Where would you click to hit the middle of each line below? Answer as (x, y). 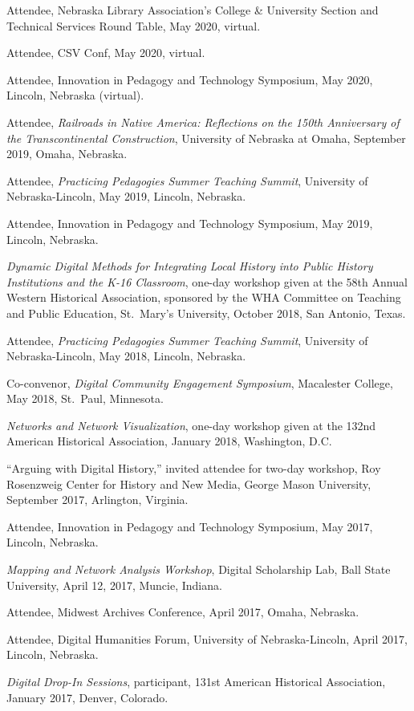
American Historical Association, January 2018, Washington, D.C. (169, 441)
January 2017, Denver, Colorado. (87, 697)
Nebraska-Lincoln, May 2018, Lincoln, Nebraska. (126, 356)
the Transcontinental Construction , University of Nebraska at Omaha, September (206, 138)
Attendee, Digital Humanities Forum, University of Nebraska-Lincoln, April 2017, (207, 638)
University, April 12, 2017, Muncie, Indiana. (114, 585)
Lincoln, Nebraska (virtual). (75, 95)
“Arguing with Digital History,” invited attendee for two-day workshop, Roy (194, 468)
